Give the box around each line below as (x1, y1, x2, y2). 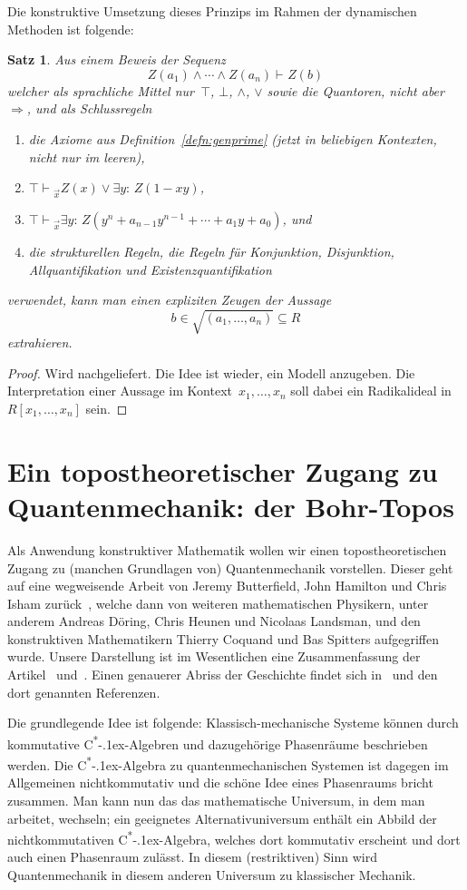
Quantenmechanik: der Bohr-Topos (7, 487, 454, 524)
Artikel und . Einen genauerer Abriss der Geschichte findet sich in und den (7, 665, 438, 684)
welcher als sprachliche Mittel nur (7, 81, 194, 100)
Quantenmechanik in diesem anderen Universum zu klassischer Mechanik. (7, 865, 416, 884)
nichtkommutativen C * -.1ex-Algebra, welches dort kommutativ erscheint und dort (7, 827, 461, 848)
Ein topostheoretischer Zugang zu (7, 452, 438, 489)
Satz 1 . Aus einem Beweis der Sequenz (7, 50, 226, 69)
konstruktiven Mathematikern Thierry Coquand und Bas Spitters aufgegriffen (7, 629, 439, 648)
